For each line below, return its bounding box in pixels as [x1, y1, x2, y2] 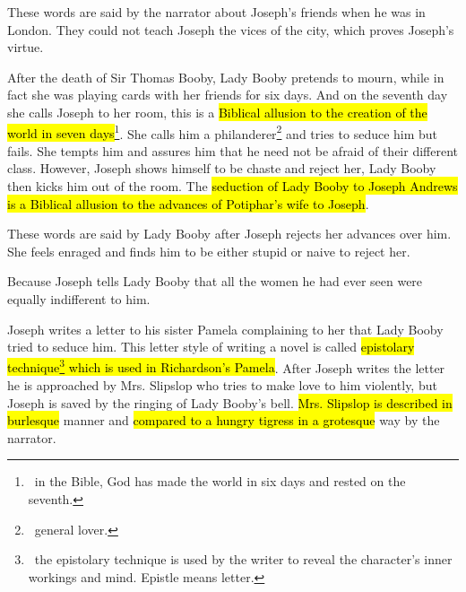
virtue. [7, 38, 44, 57]
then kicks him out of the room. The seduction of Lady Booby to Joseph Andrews [7, 177, 458, 195]
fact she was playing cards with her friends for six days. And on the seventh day [7, 85, 448, 104]
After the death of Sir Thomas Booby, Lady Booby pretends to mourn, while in [7, 67, 444, 86]
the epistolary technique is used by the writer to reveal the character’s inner [34, 550, 453, 569]
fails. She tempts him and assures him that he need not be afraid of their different [7, 141, 458, 160]
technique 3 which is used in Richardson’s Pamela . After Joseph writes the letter [7, 355, 445, 377]
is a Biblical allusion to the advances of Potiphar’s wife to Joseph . [7, 194, 369, 213]
